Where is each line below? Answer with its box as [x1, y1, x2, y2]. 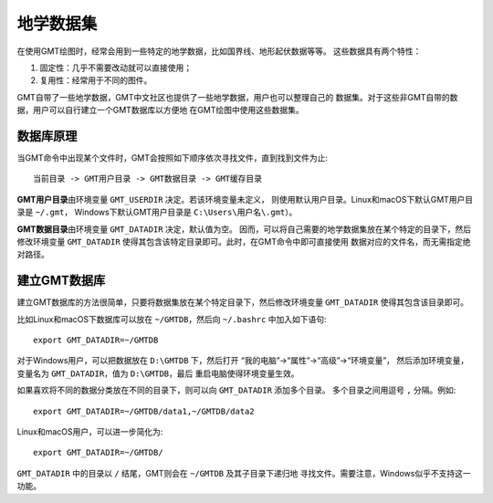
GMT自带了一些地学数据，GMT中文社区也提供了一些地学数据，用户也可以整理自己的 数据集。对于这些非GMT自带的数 [16, 91, 458, 102]
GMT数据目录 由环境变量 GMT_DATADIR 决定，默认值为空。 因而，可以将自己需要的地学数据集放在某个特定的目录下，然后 [16, 224, 472, 235]
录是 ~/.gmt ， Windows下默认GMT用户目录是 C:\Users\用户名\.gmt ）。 [16, 206, 298, 218]
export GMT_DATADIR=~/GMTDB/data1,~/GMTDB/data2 [33, 406, 255, 416]
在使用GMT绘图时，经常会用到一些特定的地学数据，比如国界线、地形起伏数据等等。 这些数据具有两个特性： [16, 46, 422, 57]
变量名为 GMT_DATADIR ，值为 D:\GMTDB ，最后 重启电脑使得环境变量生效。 [16, 368, 299, 379]
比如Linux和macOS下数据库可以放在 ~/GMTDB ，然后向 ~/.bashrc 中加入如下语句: [16, 313, 328, 324]
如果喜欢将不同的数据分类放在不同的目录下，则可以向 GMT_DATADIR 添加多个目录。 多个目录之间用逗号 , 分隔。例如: [16, 384, 456, 396]
